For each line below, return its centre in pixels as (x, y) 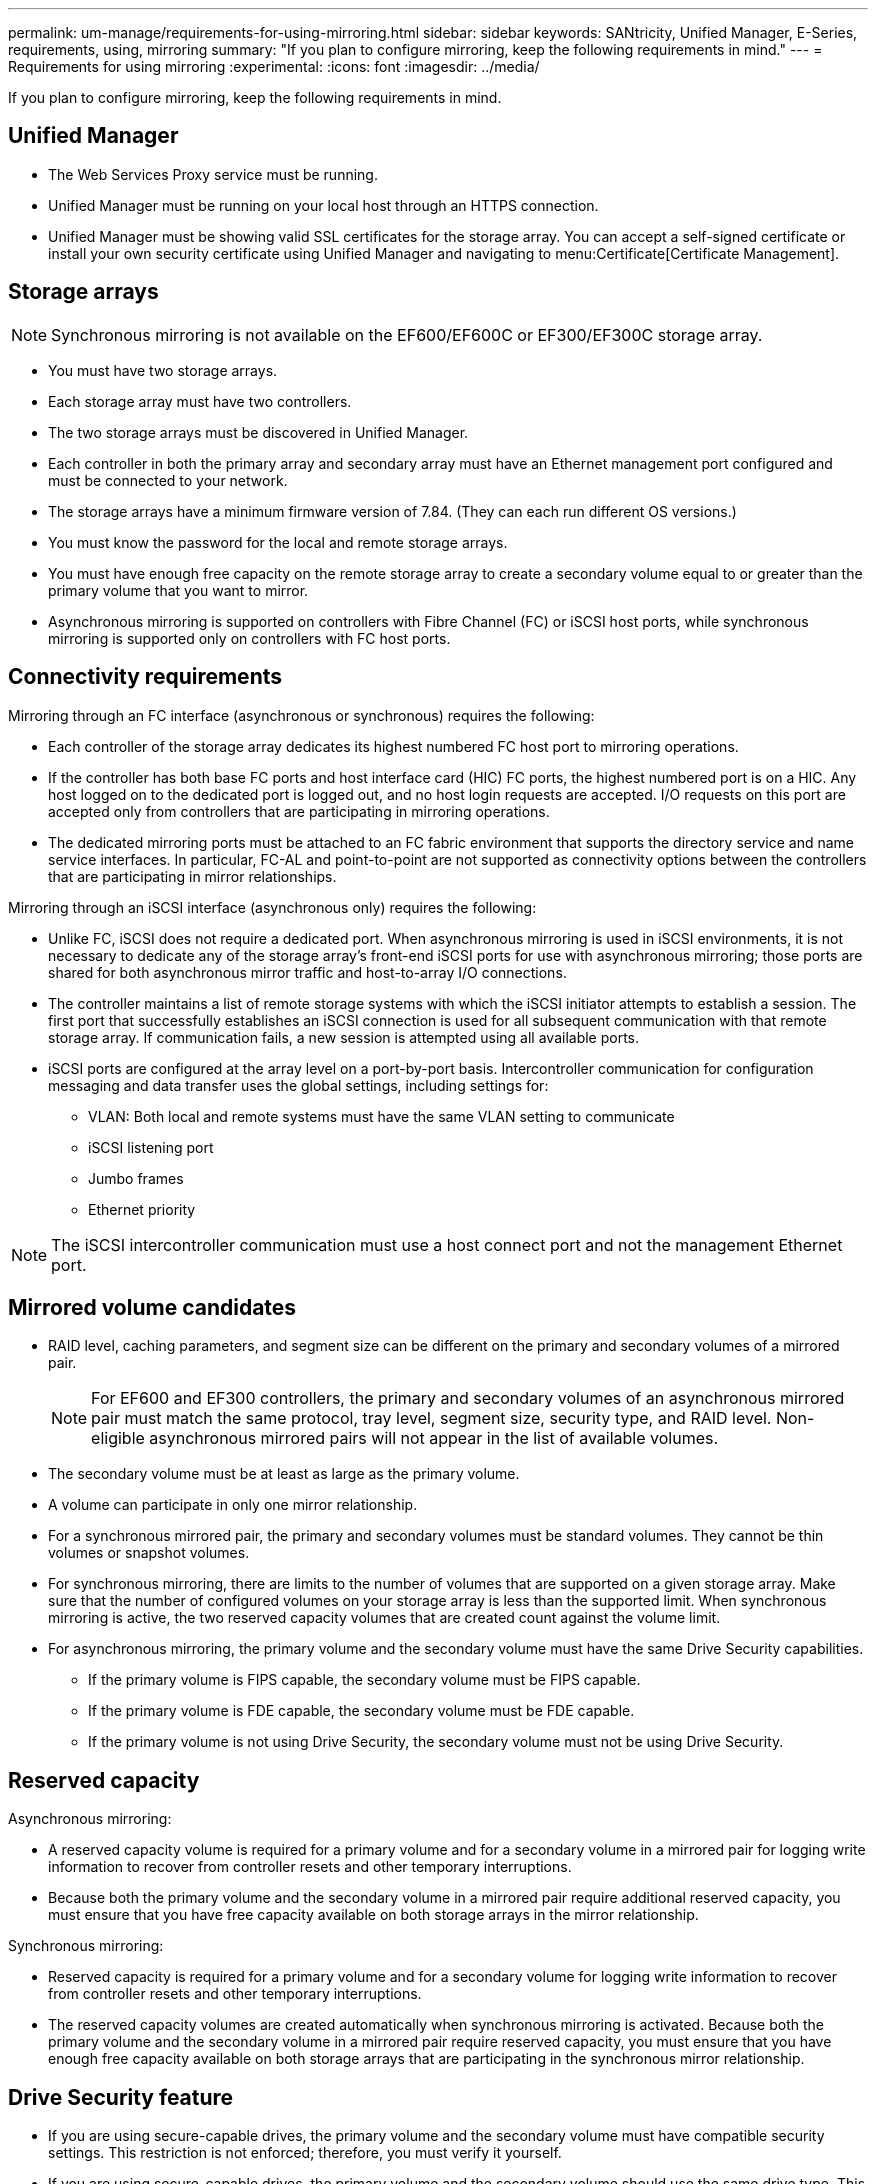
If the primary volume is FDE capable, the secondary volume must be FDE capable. (361, 1711)
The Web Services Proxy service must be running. (213, 174)
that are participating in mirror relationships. (192, 876)
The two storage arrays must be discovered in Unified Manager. (258, 432)
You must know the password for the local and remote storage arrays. (278, 542)
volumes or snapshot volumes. (149, 1553)
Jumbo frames (136, 1178)
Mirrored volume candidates (152, 1307)
